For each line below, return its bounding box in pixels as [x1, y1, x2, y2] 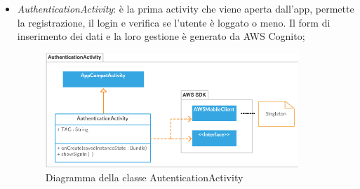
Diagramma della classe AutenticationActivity [45, 169, 244, 184]
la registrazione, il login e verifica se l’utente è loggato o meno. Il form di [17, 15, 331, 29]
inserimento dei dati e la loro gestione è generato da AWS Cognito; [17, 29, 305, 43]
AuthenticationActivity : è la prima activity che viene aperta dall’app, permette [17, 1, 354, 15]
